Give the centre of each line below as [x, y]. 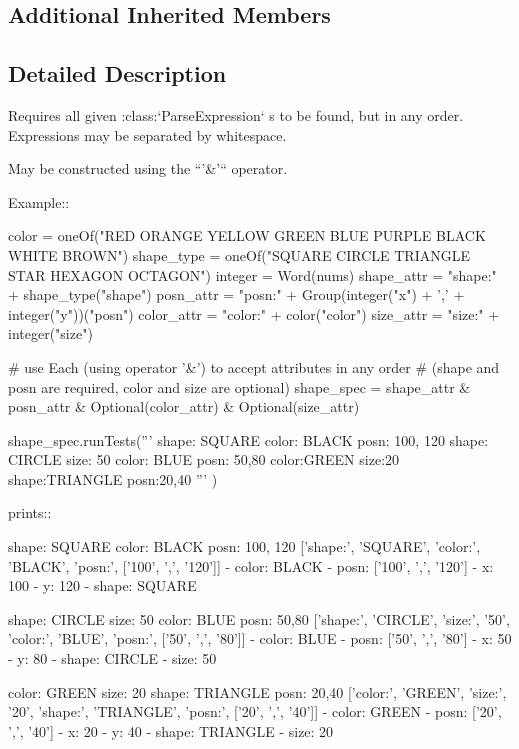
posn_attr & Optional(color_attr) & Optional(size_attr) [184, 406]
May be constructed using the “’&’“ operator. [148, 168]
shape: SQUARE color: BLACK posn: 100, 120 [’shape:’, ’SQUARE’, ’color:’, [244, 546]
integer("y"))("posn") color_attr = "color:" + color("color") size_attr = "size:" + [254, 313]
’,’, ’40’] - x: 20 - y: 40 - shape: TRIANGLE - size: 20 [171, 730]
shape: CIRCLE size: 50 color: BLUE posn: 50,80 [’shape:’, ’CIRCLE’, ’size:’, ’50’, [259, 618]
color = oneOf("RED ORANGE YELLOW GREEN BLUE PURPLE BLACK [247, 235]
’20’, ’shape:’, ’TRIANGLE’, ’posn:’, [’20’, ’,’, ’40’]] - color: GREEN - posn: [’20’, [255, 711]
